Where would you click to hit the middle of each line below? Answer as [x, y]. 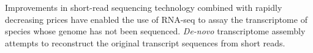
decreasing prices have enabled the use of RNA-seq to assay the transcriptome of [156, 19]
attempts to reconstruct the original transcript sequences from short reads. [145, 42]
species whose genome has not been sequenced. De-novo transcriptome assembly [155, 31]
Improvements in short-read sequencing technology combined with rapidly [144, 7]
